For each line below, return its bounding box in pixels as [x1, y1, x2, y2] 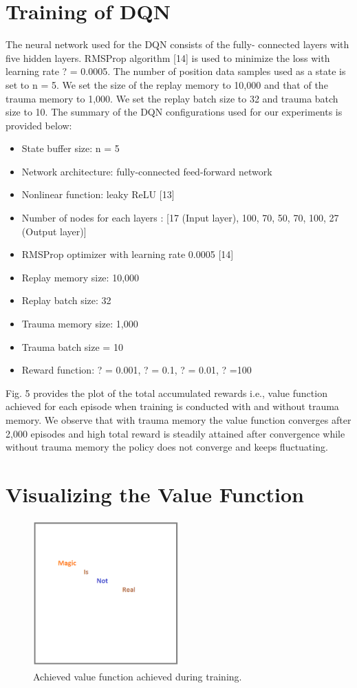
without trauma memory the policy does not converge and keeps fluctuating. [6, 440, 328, 454]
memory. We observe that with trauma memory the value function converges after [6, 413, 351, 427]
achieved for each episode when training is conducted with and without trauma [6, 399, 339, 413]
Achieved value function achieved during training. [33, 669, 242, 683]
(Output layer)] [21, 224, 87, 238]
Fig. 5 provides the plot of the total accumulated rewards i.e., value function [6, 385, 327, 400]
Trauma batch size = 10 [21, 339, 123, 354]
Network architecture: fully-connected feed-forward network [21, 164, 272, 178]
